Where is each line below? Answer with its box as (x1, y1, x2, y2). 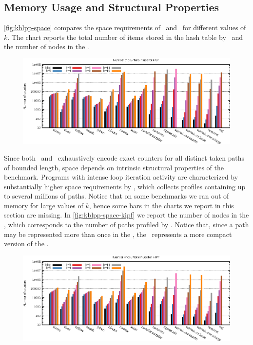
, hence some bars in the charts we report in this (89, 200, 234, 210)
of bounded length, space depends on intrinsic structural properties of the (4, 162, 224, 172)
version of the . (4, 238, 49, 249)
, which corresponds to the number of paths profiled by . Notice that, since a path (4, 219, 249, 230)
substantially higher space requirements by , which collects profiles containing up (4, 181, 246, 191)
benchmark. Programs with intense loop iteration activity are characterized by (4, 172, 238, 182)
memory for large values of (4, 200, 83, 210)
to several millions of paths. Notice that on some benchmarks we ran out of (4, 191, 229, 201)
